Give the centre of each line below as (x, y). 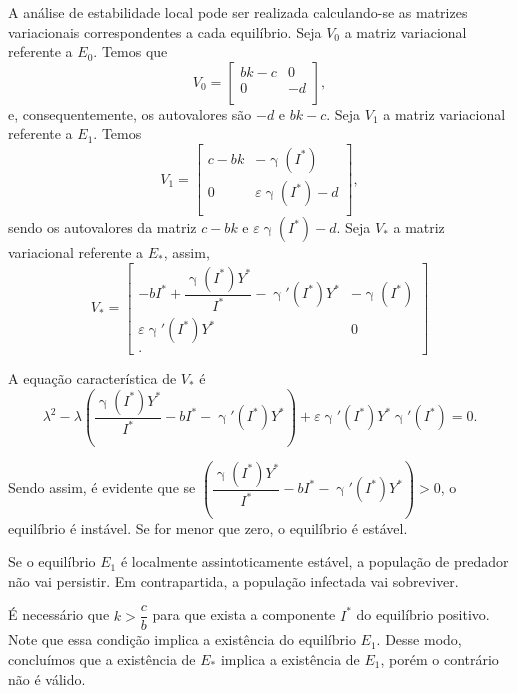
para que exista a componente (244, 614)
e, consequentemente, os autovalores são (130, 113)
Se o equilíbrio (52, 561)
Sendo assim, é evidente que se (102, 487)
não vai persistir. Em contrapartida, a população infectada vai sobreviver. (233, 580)
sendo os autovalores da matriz (102, 227)
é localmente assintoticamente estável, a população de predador (314, 561)
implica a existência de (290, 659)
